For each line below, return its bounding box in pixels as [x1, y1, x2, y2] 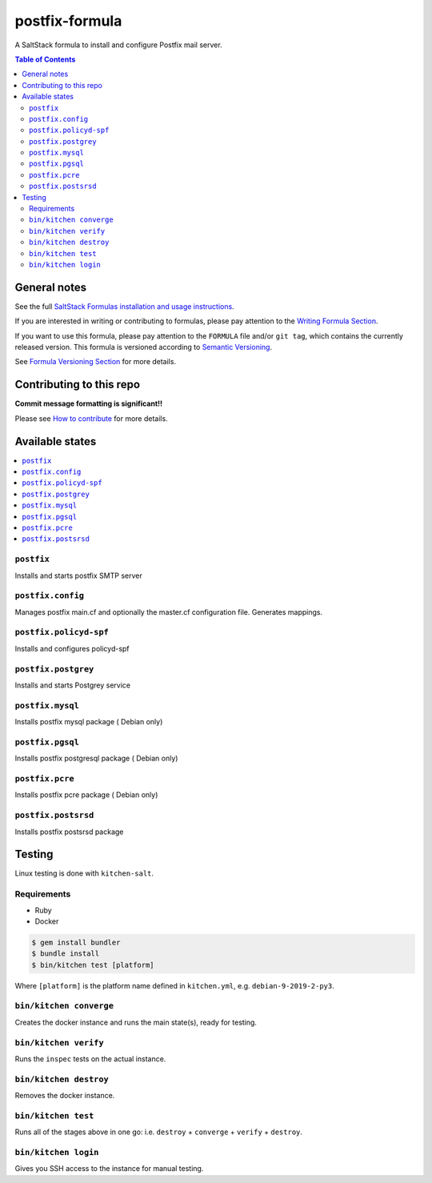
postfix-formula [14, 12, 122, 30]
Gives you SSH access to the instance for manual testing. [14, 1164, 204, 1173]
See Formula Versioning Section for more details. [14, 357, 176, 367]
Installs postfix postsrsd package [14, 827, 124, 836]
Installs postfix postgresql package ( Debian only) [14, 753, 178, 764]
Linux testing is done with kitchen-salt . [14, 868, 154, 878]
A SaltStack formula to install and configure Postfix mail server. [14, 40, 223, 50]
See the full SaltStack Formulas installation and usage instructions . [14, 301, 235, 311]
